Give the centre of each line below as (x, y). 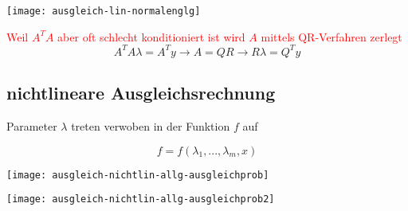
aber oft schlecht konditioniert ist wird (151, 36)
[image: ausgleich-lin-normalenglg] (104, 11)
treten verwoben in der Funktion (151, 125)
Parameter (32, 125)
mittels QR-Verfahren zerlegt (331, 36)
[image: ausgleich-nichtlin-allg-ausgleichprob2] (141, 199)
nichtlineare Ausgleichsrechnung (141, 93)
